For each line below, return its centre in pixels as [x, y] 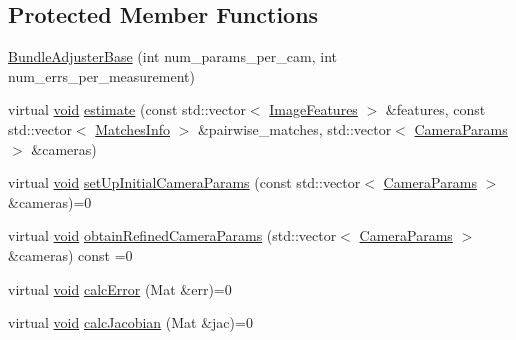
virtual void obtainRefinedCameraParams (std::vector [172, 235]
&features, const [435, 109]
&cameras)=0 [50, 201]
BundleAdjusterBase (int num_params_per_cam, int [172, 56]
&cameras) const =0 [70, 254]
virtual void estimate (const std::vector [127, 109]
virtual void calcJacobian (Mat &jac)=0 [130, 322]
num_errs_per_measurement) [101, 75]
